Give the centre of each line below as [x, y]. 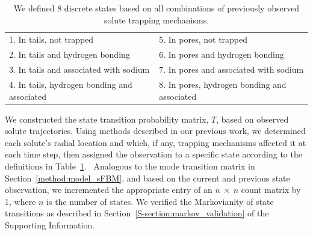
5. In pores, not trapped [203, 39]
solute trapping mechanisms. [156, 20]
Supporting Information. [50, 225]
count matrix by [271, 190]
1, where [20, 201]
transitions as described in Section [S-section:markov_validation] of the [137, 213]
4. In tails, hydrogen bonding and [71, 84]
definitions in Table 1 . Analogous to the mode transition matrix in [130, 166]
